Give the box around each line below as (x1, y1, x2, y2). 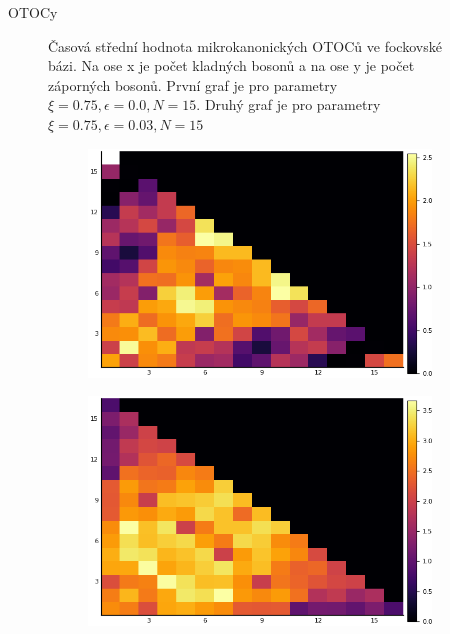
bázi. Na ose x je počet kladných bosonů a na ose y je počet (48, 55, 415, 76)
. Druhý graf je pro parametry (196, 94, 381, 115)
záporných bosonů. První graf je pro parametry (48, 74, 338, 95)
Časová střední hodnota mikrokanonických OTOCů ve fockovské (48, 35, 442, 56)
